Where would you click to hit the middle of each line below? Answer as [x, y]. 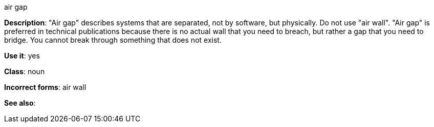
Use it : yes [22, 56]
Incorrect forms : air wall [45, 87]
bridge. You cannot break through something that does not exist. [113, 40]
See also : [20, 103]
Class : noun [25, 71]
